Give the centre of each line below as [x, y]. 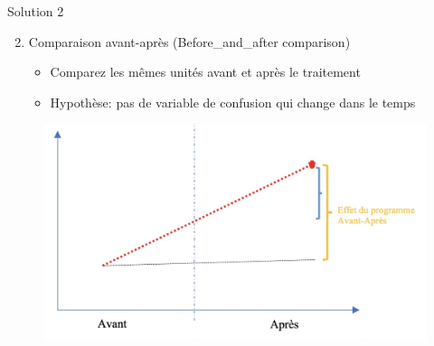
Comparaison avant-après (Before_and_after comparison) [189, 41]
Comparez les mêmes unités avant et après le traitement [205, 72]
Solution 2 [36, 11]
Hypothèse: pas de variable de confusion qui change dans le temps [233, 102]
